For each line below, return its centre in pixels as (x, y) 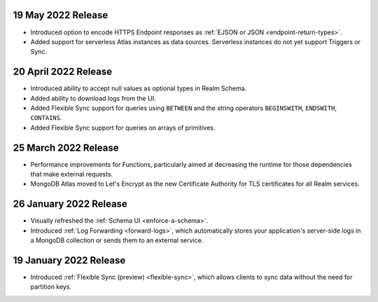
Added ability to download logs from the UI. (93, 98)
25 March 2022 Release (66, 147)
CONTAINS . (46, 118)
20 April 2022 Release (63, 72)
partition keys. (51, 287)
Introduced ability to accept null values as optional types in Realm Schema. (139, 88)
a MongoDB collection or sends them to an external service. (117, 240)
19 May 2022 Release (61, 15)
